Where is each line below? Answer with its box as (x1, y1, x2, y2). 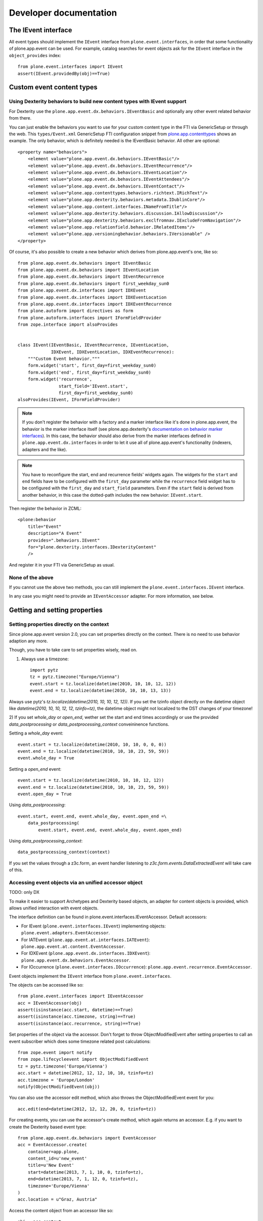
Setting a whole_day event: (9, 730, 63, 736)
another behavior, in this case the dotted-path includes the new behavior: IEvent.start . (22, 492, 203, 498)
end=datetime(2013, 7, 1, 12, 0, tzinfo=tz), (27, 1176, 139, 1182)
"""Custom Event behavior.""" (27, 356, 100, 361)
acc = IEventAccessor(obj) (18, 1000, 82, 1006)
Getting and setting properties (9, 606, 103, 614)
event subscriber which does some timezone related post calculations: (9, 1038, 151, 1044)
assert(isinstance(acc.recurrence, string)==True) (18, 1021, 141, 1026)
